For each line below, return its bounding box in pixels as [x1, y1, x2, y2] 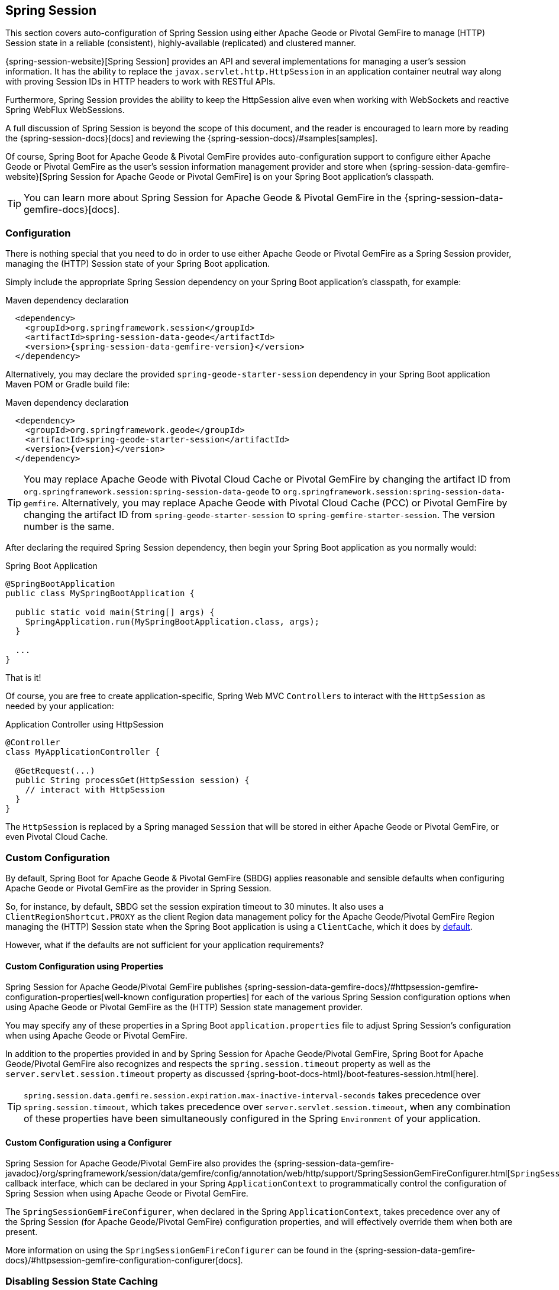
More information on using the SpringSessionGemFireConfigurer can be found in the [5, 1245, 353, 1256]
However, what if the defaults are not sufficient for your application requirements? [5, 939, 324, 950]
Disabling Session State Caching [5, 1275, 158, 1287]
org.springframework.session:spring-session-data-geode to [24, 485, 280, 497]
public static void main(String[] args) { [15, 607, 215, 617]
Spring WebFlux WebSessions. [5, 105, 125, 115]
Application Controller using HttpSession [5, 719, 164, 730]
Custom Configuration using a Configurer [5, 1137, 172, 1147]
